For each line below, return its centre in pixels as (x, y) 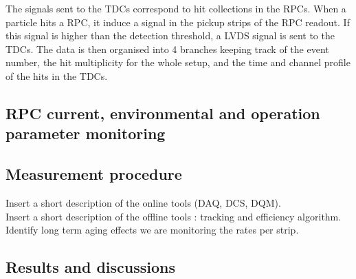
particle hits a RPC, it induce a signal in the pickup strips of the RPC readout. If (178, 22)
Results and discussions (91, 267)
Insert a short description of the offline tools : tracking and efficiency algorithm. (174, 216)
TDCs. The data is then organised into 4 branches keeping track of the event (167, 49)
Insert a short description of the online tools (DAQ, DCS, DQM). (143, 202)
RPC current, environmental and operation (163, 113)
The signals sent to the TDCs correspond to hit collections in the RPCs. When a (176, 8)
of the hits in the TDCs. (57, 75)
